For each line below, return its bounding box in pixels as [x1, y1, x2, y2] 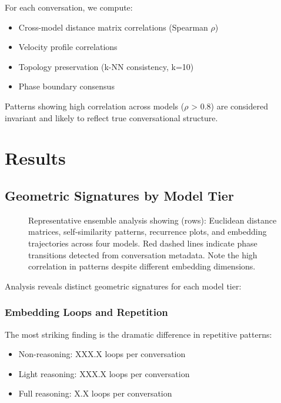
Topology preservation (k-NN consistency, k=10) [18, 60, 194, 72]
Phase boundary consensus [18, 80, 115, 92]
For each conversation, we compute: [5, 1, 133, 13]
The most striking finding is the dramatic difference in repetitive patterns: [5, 328, 272, 340]
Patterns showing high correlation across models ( [5, 99, 185, 112]
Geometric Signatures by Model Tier [5, 186, 234, 204]
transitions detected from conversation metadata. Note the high [28, 248, 257, 261]
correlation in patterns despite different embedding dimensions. [28, 260, 256, 272]
